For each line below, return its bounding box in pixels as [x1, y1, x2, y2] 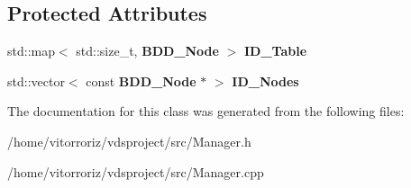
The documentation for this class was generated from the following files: [7, 102, 405, 121]
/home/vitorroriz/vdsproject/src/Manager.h [7, 131, 251, 150]
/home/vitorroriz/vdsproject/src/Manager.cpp [7, 162, 264, 181]
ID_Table [243, 41, 307, 60]
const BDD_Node [86, 71, 196, 90]
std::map [7, 41, 55, 60]
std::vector [7, 71, 65, 90]
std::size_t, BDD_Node [76, 41, 219, 60]
